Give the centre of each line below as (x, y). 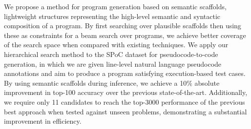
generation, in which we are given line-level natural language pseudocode (113, 64)
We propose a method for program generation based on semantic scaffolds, (115, 6)
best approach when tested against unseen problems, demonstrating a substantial (125, 111)
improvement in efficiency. (43, 121)
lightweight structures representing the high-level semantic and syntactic (112, 16)
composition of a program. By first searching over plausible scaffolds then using (123, 26)
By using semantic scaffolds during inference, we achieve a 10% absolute (112, 83)
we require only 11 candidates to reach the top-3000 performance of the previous (125, 101)
